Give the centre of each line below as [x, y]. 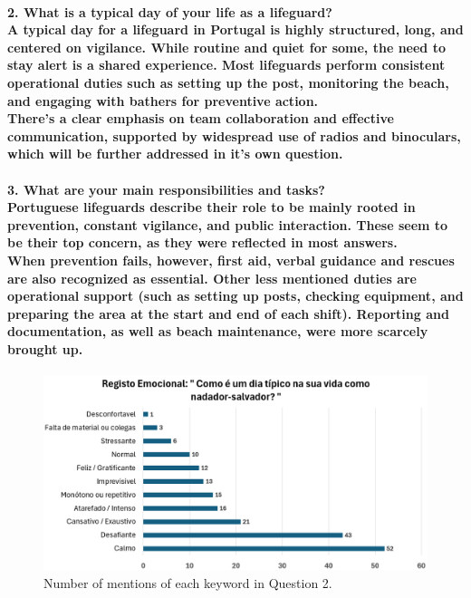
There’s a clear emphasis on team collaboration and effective [201, 118]
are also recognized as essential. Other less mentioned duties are [212, 278]
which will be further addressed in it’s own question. [175, 154]
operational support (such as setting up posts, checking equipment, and [235, 296]
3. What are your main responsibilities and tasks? [166, 189]
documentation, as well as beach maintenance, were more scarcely [218, 331]
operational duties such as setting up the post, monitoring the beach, [228, 82]
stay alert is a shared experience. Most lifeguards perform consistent [226, 65]
